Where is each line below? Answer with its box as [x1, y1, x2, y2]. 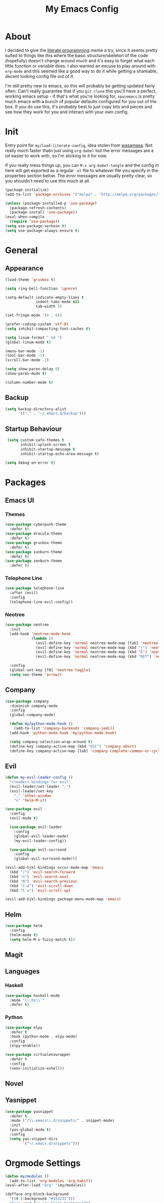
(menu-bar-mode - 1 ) [5, 348, 45, 354]
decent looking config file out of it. [5, 73, 75, 79]
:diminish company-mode [9, 703, 58, 708]
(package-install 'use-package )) [9, 210, 78, 215]
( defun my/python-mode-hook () [9, 721, 73, 727]
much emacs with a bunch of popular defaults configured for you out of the [5, 98, 157, 104]
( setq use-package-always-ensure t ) [5, 228, 80, 233]
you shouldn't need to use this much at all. [5, 178, 90, 183]
